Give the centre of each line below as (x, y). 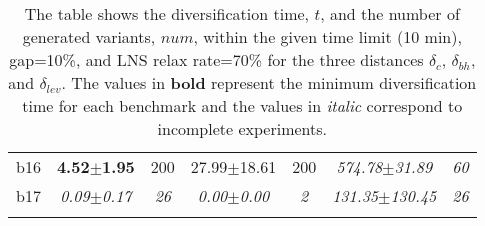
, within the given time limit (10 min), (327, 36)
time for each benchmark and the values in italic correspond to (242, 105)
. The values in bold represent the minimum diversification (269, 82)
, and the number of (390, 13)
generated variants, (89, 36)
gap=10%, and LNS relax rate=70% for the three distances (216, 59)
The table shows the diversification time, (167, 13)
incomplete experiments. (242, 128)
